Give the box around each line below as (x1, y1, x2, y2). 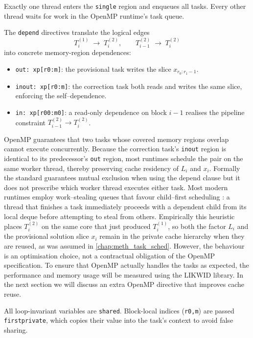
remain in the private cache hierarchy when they (99, 231, 245, 241)
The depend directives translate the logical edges (4, 27, 150, 37)
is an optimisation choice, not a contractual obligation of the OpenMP (4, 250, 215, 260)
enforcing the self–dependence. (15, 90, 107, 101)
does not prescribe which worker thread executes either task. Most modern (4, 182, 228, 192)
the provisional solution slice (4, 231, 89, 241)
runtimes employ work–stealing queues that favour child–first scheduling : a (4, 192, 230, 202)
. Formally (209, 163, 240, 173)
